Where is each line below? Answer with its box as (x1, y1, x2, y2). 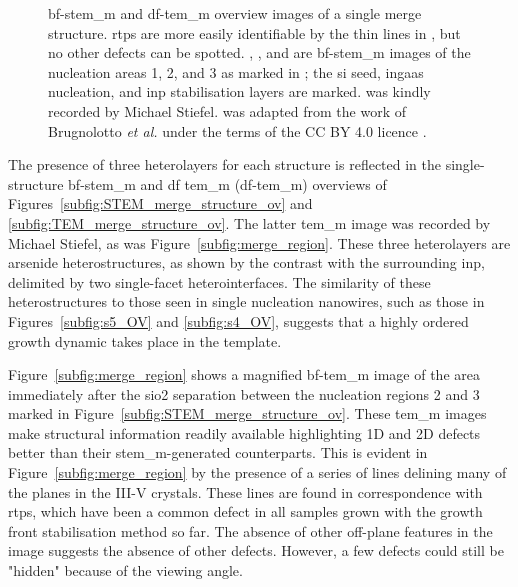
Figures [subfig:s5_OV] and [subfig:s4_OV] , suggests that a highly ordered (8, 310, 469, 331)
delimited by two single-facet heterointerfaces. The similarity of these (8, 271, 431, 292)
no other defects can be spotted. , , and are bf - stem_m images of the (48, 42, 471, 63)
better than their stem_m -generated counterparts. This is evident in (8, 442, 428, 463)
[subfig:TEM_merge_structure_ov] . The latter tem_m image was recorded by (8, 212, 491, 233)
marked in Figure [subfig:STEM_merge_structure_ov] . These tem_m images (8, 403, 487, 424)
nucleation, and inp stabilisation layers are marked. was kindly (48, 81, 431, 102)
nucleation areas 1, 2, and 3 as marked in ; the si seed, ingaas (48, 61, 424, 82)
